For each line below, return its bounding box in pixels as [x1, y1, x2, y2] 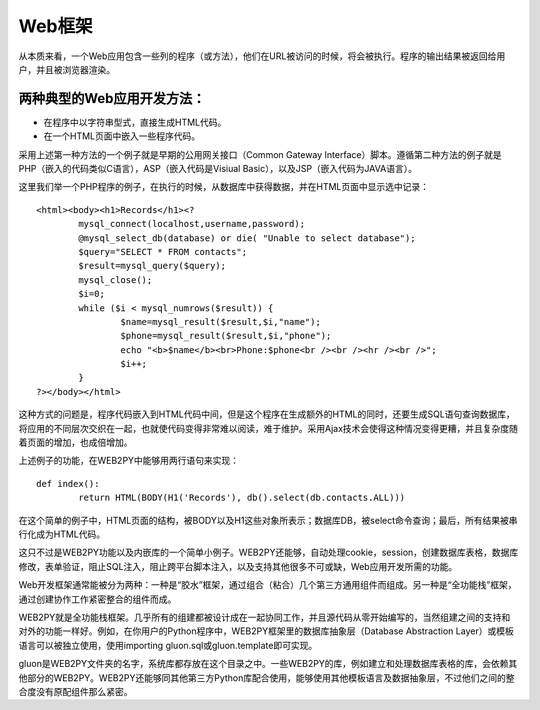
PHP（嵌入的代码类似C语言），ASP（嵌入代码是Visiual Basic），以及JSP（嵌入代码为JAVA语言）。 [18, 163, 417, 175]
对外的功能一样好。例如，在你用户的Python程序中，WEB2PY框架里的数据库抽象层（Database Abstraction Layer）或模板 [18, 625, 514, 637]
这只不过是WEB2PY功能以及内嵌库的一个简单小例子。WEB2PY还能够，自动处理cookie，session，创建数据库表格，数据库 [18, 546, 519, 559]
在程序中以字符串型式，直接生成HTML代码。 [43, 116, 227, 128]
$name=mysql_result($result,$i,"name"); [120, 316, 322, 327]
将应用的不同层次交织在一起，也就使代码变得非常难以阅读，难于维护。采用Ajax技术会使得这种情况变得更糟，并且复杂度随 [18, 422, 519, 434]
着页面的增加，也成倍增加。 [18, 436, 133, 449]
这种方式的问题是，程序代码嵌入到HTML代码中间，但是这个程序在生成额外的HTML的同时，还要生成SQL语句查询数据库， [18, 408, 515, 420]
